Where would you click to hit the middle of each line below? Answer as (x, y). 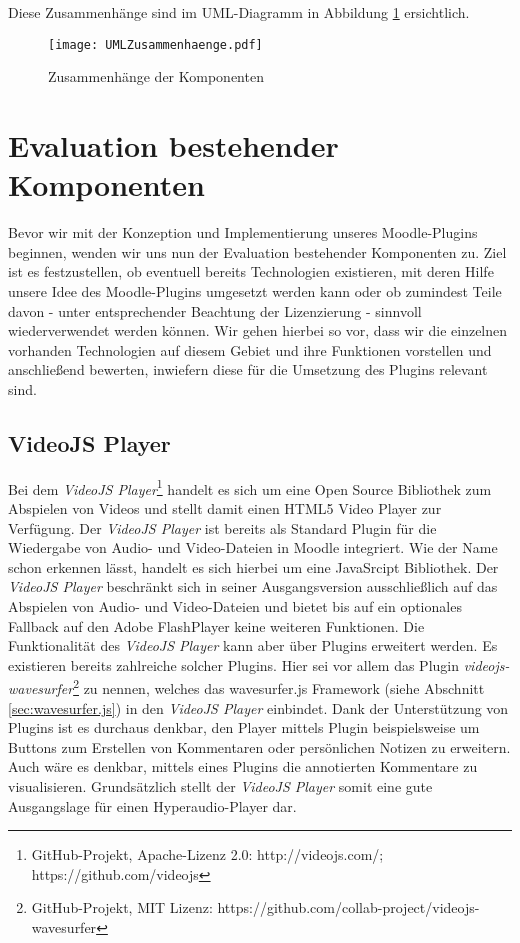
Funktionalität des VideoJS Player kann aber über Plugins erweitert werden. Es (253, 645)
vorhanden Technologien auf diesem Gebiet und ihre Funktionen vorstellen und (250, 349)
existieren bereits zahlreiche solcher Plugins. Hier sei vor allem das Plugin (234, 664)
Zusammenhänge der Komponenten (156, 76)
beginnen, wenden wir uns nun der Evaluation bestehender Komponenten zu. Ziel (257, 251)
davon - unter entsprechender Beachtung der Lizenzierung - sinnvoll (215, 310)
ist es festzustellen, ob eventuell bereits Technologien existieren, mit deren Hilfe (251, 271)
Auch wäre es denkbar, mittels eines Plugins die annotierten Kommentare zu (243, 766)
